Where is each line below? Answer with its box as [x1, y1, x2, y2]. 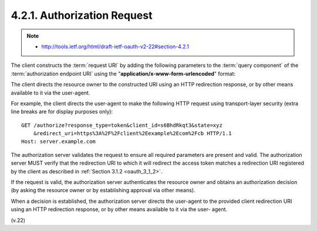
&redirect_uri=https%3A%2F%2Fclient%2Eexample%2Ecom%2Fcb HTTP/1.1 [33, 130, 232, 137]
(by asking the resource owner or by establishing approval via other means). [11, 187, 195, 194]
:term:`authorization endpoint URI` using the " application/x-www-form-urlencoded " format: [11, 70, 236, 77]
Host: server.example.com [21, 138, 96, 145]
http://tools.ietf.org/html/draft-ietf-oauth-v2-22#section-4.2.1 [41, 43, 189, 50]
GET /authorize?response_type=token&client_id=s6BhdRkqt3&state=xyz [21, 122, 222, 129]
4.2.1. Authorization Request [11, 9, 153, 22]
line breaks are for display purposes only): [11, 108, 113, 115]
